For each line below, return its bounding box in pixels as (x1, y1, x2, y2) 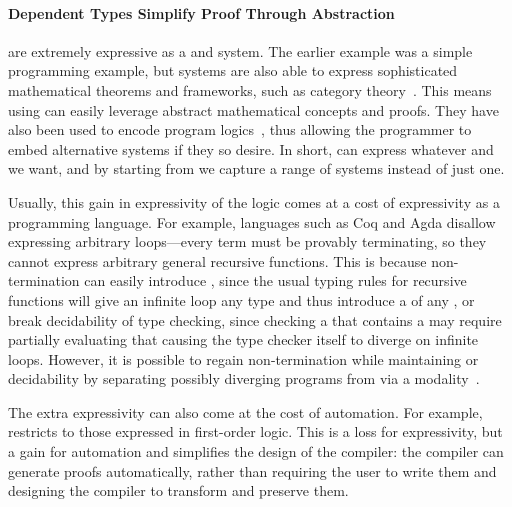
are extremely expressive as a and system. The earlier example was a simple (8, 40, 473, 61)
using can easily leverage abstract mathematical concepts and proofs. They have (8, 99, 499, 120)
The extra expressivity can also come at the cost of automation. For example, (8, 401, 483, 422)
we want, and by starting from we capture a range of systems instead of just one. (8, 158, 505, 179)
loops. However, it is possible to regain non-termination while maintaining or (8, 348, 479, 369)
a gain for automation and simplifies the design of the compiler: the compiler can (8, 441, 504, 462)
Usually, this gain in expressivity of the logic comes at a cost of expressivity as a (8, 191, 500, 212)
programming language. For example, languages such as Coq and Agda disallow (8, 211, 496, 232)
